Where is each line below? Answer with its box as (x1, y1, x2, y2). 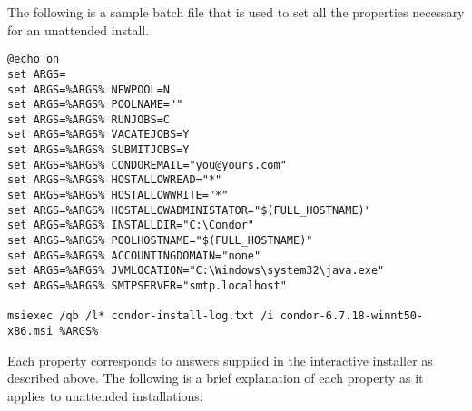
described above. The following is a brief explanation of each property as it (7, 368, 424, 387)
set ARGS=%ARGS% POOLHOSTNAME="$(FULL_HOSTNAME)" (7, 234, 313, 248)
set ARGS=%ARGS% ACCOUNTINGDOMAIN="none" (7, 249, 261, 262)
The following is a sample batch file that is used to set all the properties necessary (7, 3, 465, 21)
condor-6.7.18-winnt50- (280, 309, 424, 323)
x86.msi (7, 325, 54, 338)
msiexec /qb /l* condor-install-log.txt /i (7, 309, 274, 323)
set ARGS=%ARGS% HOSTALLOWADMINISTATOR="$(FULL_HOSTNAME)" (7, 203, 371, 217)
